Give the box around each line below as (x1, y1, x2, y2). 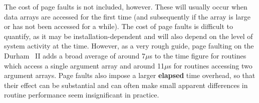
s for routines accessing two (168, 60, 252, 70)
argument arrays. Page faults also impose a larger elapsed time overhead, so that (4, 70, 255, 80)
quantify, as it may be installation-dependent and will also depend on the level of (4, 30, 253, 41)
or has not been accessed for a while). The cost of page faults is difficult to (4, 21, 233, 31)
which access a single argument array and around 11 (4, 60, 165, 70)
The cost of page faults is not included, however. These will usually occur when (4, 1, 247, 11)
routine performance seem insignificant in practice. (4, 89, 159, 100)
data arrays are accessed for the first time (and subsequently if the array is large (4, 11, 250, 21)
